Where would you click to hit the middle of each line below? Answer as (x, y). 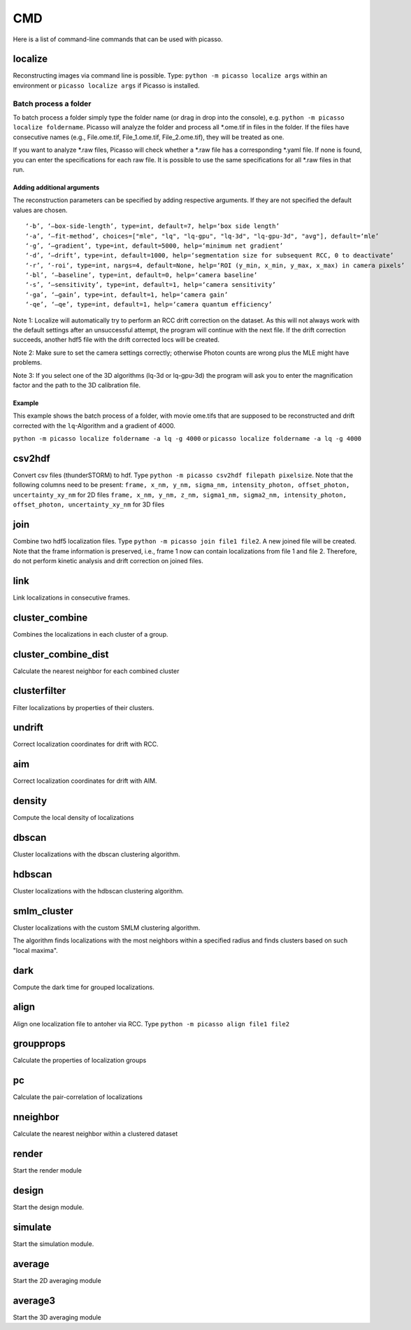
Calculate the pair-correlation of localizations (78, 1097)
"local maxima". (36, 950)
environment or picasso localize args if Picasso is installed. (106, 85)
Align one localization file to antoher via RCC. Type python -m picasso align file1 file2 (151, 1024)
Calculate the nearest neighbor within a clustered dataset (95, 1134)
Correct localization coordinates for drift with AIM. (85, 781)
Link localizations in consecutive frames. (72, 597)
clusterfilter (39, 691)
